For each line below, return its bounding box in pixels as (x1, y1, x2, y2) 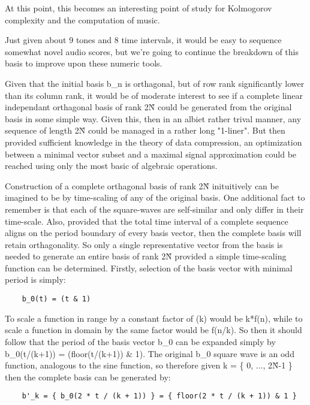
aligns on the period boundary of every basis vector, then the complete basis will (5, 226, 302, 239)
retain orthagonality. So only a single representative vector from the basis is (5, 238, 283, 250)
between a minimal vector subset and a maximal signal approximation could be (5, 147, 297, 160)
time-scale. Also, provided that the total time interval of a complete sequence (5, 214, 288, 227)
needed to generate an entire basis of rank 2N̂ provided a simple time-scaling (5, 250, 287, 262)
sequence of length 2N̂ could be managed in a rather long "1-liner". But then (5, 124, 285, 137)
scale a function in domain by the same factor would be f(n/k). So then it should (5, 324, 302, 336)
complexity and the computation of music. (5, 13, 160, 26)
